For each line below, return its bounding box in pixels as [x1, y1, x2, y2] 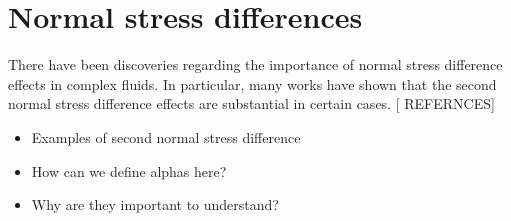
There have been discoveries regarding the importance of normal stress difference [8, 54, 503, 75]
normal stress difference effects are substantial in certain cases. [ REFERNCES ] [8, 93, 495, 114]
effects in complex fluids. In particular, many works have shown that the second [8, 73, 497, 94]
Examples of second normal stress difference [31, 126, 301, 147]
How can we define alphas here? [31, 160, 227, 181]
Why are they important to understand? [31, 194, 279, 215]
